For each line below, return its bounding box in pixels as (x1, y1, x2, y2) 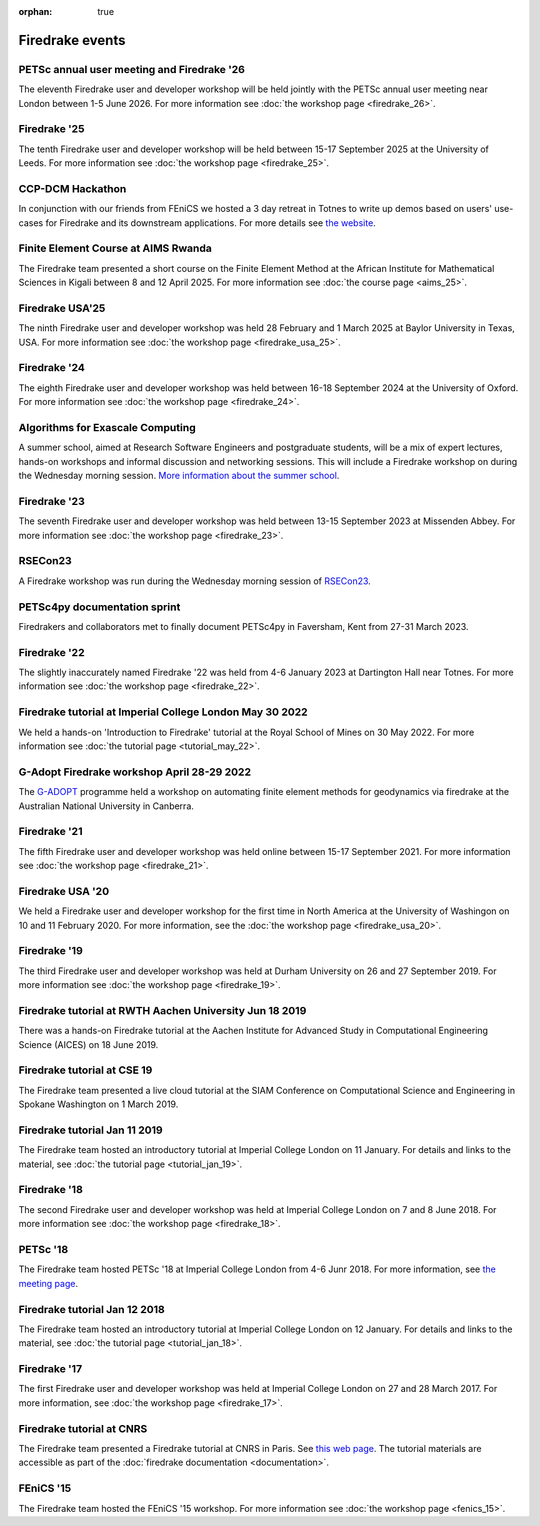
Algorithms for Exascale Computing (18, 420, 196, 434)
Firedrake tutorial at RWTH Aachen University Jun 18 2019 (18, 1003, 307, 1017)
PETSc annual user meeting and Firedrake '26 (18, 62, 245, 76)
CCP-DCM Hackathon (18, 181, 127, 195)
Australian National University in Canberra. (18, 800, 195, 812)
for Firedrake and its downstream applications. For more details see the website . (45, 216, 377, 229)
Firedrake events (18, 31, 126, 49)
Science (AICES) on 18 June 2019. (18, 1038, 159, 1050)
